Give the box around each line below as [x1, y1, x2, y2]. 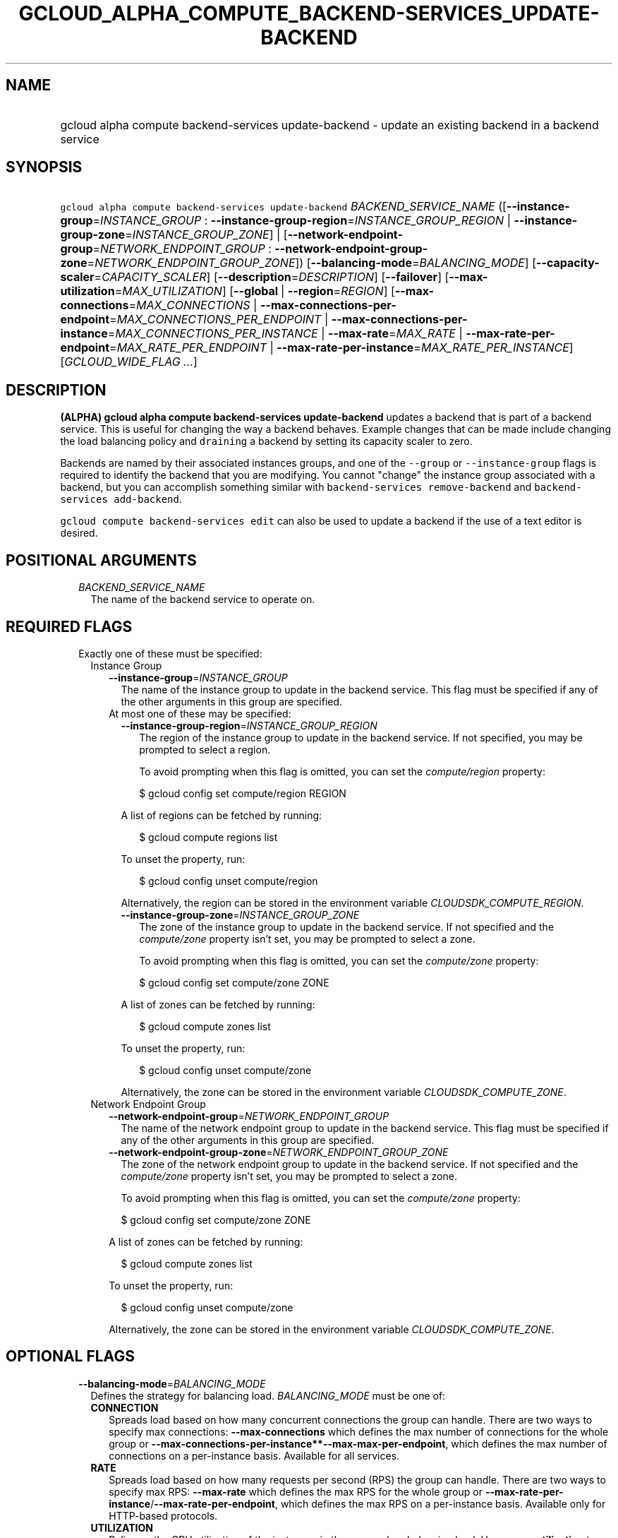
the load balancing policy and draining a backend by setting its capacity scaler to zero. [60, 435, 473, 448]
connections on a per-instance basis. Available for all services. [109, 1449, 400, 1462]
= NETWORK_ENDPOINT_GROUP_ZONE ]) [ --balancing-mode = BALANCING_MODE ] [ [87, 256, 536, 270]
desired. [60, 527, 98, 540]
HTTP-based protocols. [109, 1509, 218, 1522]
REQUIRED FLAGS [6, 617, 133, 636]
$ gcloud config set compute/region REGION [139, 787, 346, 799]
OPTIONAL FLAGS [6, 1347, 135, 1366]
